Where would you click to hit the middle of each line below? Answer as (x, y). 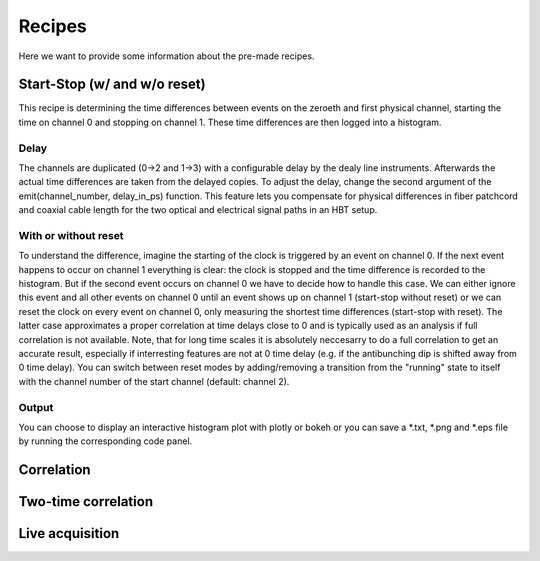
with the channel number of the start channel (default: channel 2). (154, 381)
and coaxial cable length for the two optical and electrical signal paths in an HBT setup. (198, 210)
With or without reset (71, 235)
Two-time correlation (86, 501)
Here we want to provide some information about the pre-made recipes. (166, 56)
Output (36, 407)
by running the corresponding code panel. (105, 441)
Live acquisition (69, 533)
